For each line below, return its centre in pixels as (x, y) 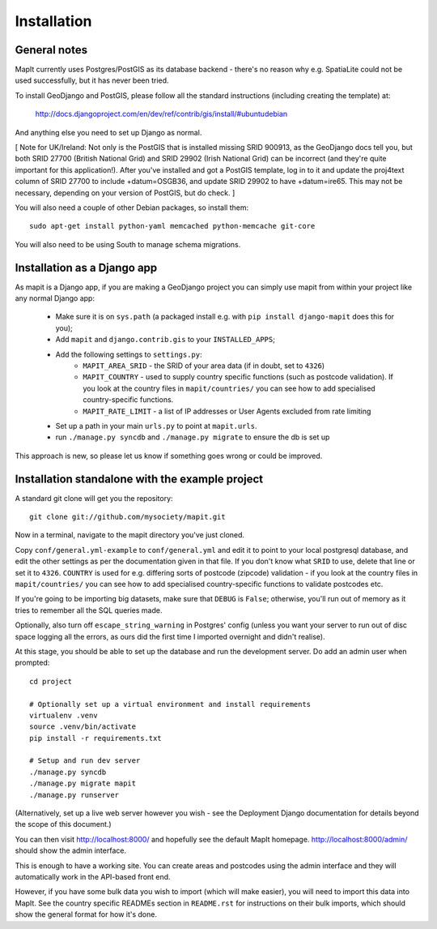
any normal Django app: (55, 298)
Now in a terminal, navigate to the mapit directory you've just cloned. (130, 535)
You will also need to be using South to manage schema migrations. (128, 244)
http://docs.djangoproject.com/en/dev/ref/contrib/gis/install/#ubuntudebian (161, 114)
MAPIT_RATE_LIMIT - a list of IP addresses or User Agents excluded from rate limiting (227, 411)
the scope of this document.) (64, 824)
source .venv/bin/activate (83, 727)
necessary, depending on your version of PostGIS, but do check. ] (125, 193)
